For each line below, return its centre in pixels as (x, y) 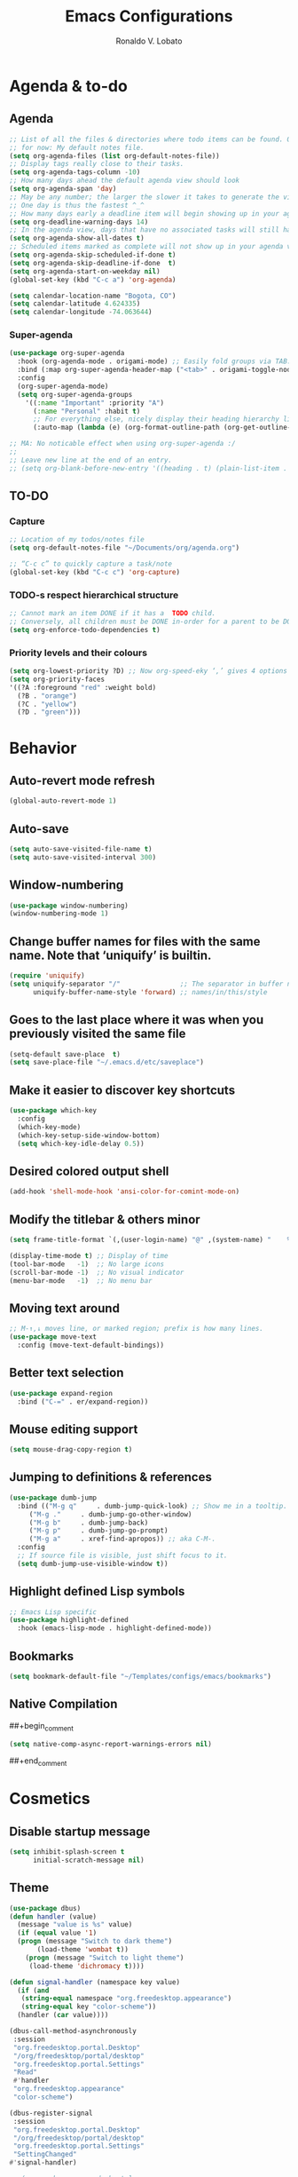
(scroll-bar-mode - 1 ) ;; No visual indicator (97, 1272)
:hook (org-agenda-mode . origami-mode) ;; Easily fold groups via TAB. (154, 361)
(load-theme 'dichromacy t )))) (86, 1966)
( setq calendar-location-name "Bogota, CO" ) (93, 296)
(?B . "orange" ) (47, 696)
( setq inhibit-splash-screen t (67, 1852)
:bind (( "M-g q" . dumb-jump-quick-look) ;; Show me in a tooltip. (153, 1506)
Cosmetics (50, 1799)
